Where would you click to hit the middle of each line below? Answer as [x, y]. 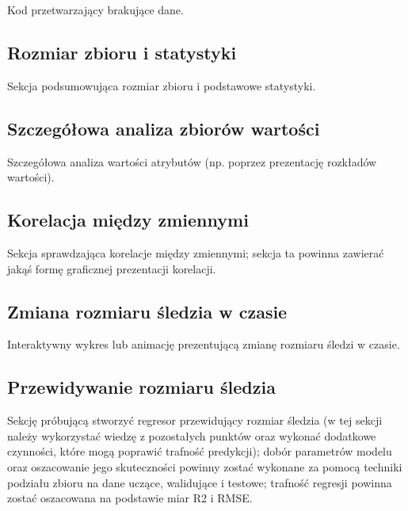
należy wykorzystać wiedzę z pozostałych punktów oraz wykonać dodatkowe [192, 435]
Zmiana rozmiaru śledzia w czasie [147, 311]
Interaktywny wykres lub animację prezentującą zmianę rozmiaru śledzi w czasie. [204, 344]
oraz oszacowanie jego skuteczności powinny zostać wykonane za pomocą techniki [205, 466]
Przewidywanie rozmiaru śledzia [141, 387]
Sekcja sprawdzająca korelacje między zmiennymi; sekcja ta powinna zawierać [196, 252]
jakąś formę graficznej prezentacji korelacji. [112, 268]
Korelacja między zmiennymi [128, 220]
